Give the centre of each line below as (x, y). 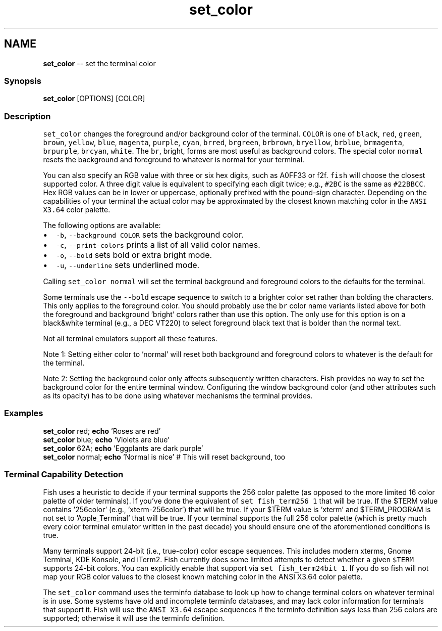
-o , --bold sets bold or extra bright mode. (134, 255)
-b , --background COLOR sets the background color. (150, 235)
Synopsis (23, 81)
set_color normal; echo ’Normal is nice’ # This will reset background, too (164, 457)
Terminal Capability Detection (64, 475)
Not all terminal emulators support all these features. (130, 339)
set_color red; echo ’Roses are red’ (102, 431)
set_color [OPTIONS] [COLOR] (94, 99)
